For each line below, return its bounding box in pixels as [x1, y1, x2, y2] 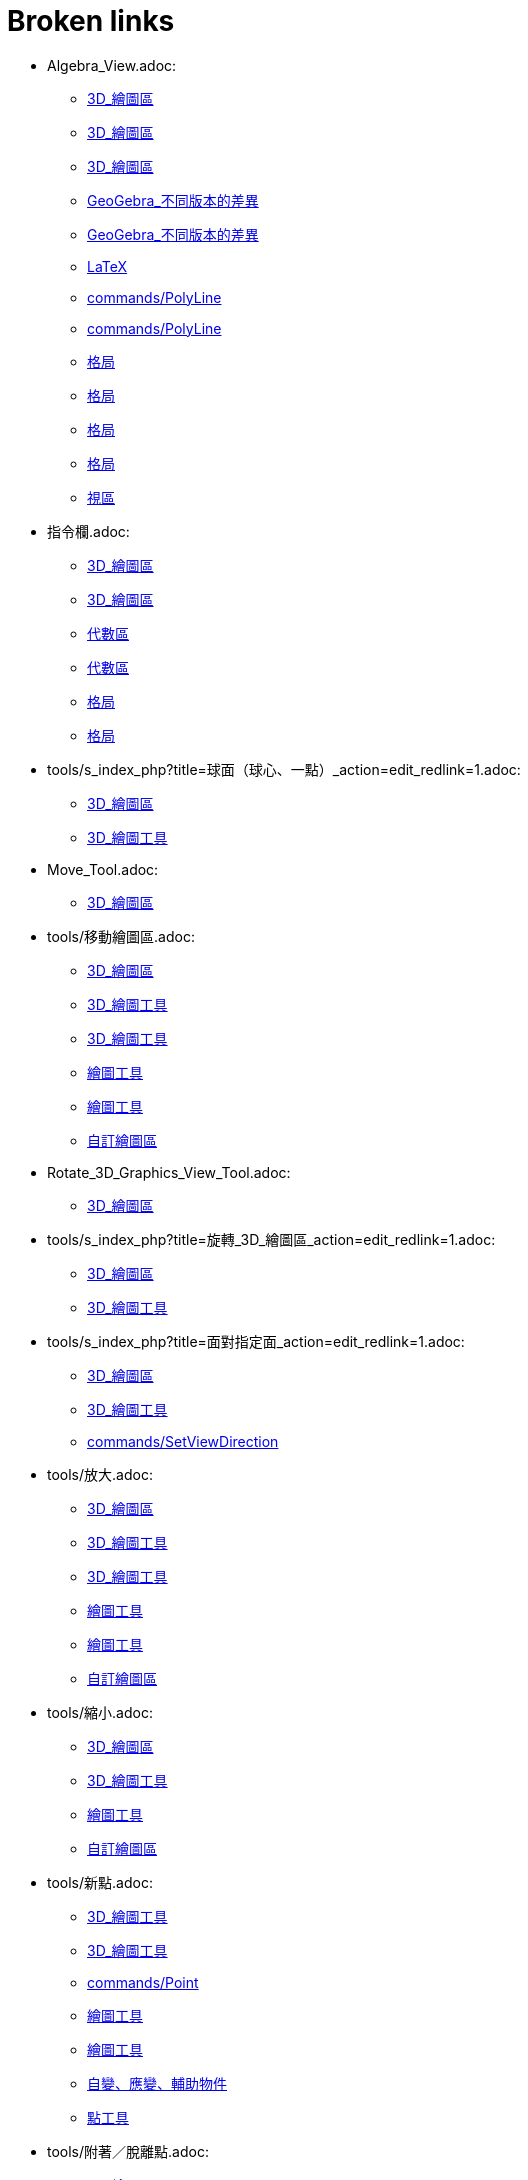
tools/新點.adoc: [47, 1873, 153, 1891]
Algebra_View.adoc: [47, 56, 177, 74]
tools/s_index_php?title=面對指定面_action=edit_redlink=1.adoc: [47, 1332, 465, 1350]
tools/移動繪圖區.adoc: [47, 927, 195, 945]
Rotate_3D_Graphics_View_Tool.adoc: [47, 1163, 291, 1181]
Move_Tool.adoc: [47, 860, 159, 878]
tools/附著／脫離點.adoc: [47, 2142, 209, 2160]
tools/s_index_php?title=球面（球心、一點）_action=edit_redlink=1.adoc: [47, 760, 521, 778]
